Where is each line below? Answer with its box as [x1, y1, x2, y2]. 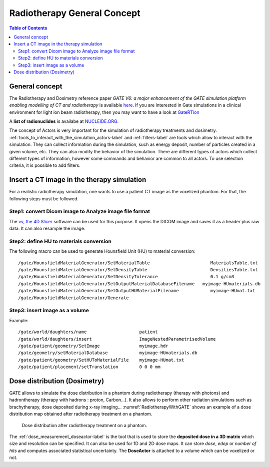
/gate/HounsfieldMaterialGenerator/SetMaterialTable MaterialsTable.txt [18, 260, 258, 266]
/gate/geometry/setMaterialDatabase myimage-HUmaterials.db [18, 350, 197, 356]
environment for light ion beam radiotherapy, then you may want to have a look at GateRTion [9, 109, 199, 115]
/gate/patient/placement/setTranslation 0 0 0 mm [18, 364, 161, 370]
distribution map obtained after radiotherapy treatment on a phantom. [9, 411, 152, 417]
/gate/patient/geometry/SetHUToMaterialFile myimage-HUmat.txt [18, 357, 184, 363]
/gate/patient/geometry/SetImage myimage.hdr [18, 343, 168, 349]
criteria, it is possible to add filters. [9, 162, 81, 168]
